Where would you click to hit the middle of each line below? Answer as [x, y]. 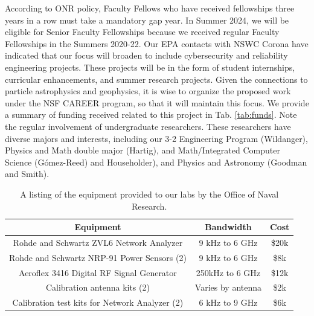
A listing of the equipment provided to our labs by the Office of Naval [149, 194]
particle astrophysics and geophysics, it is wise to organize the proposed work [148, 91]
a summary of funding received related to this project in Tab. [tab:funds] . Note [151, 114]
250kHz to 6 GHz [228, 272]
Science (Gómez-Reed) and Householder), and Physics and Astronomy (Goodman [156, 162]
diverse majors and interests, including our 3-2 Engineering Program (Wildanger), [156, 138]
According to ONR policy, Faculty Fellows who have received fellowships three [150, 8]
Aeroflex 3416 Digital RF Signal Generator [98, 272]
